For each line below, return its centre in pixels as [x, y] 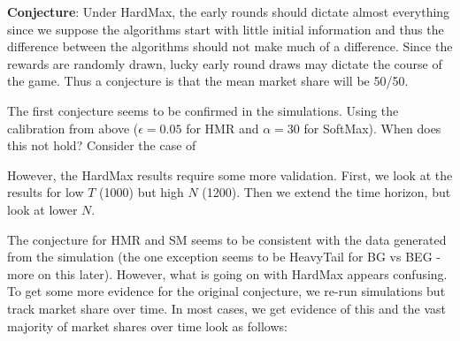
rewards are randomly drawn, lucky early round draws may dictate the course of [225, 63]
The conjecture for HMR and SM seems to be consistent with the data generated [227, 239]
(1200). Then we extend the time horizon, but [326, 192]
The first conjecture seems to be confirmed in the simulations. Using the [203, 110]
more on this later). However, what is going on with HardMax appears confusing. [227, 273]
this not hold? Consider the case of [102, 145]
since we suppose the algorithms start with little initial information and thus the [226, 29]
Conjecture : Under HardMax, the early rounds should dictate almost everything [229, 11]
